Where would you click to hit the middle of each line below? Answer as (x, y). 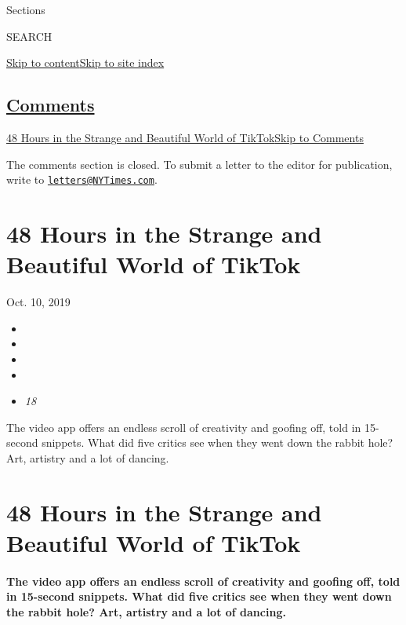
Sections (26, 9)
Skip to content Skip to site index (85, 62)
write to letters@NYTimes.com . (82, 179)
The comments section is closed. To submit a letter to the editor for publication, (199, 164)
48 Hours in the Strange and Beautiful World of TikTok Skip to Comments (185, 137)
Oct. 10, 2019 (38, 302)
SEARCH (29, 36)
